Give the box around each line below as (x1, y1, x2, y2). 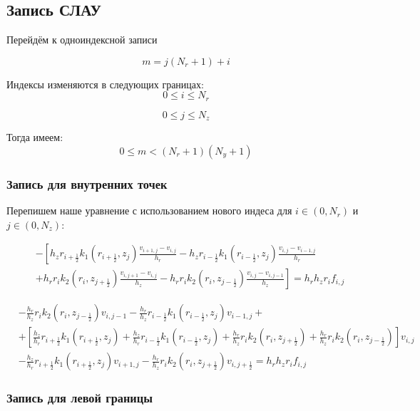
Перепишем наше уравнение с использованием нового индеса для (6, 203, 292, 218)
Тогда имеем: (6, 130, 63, 145)
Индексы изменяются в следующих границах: (6, 76, 204, 91)
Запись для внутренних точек (6, 175, 168, 192)
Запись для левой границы (6, 389, 153, 407)
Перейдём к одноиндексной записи (6, 32, 158, 47)
